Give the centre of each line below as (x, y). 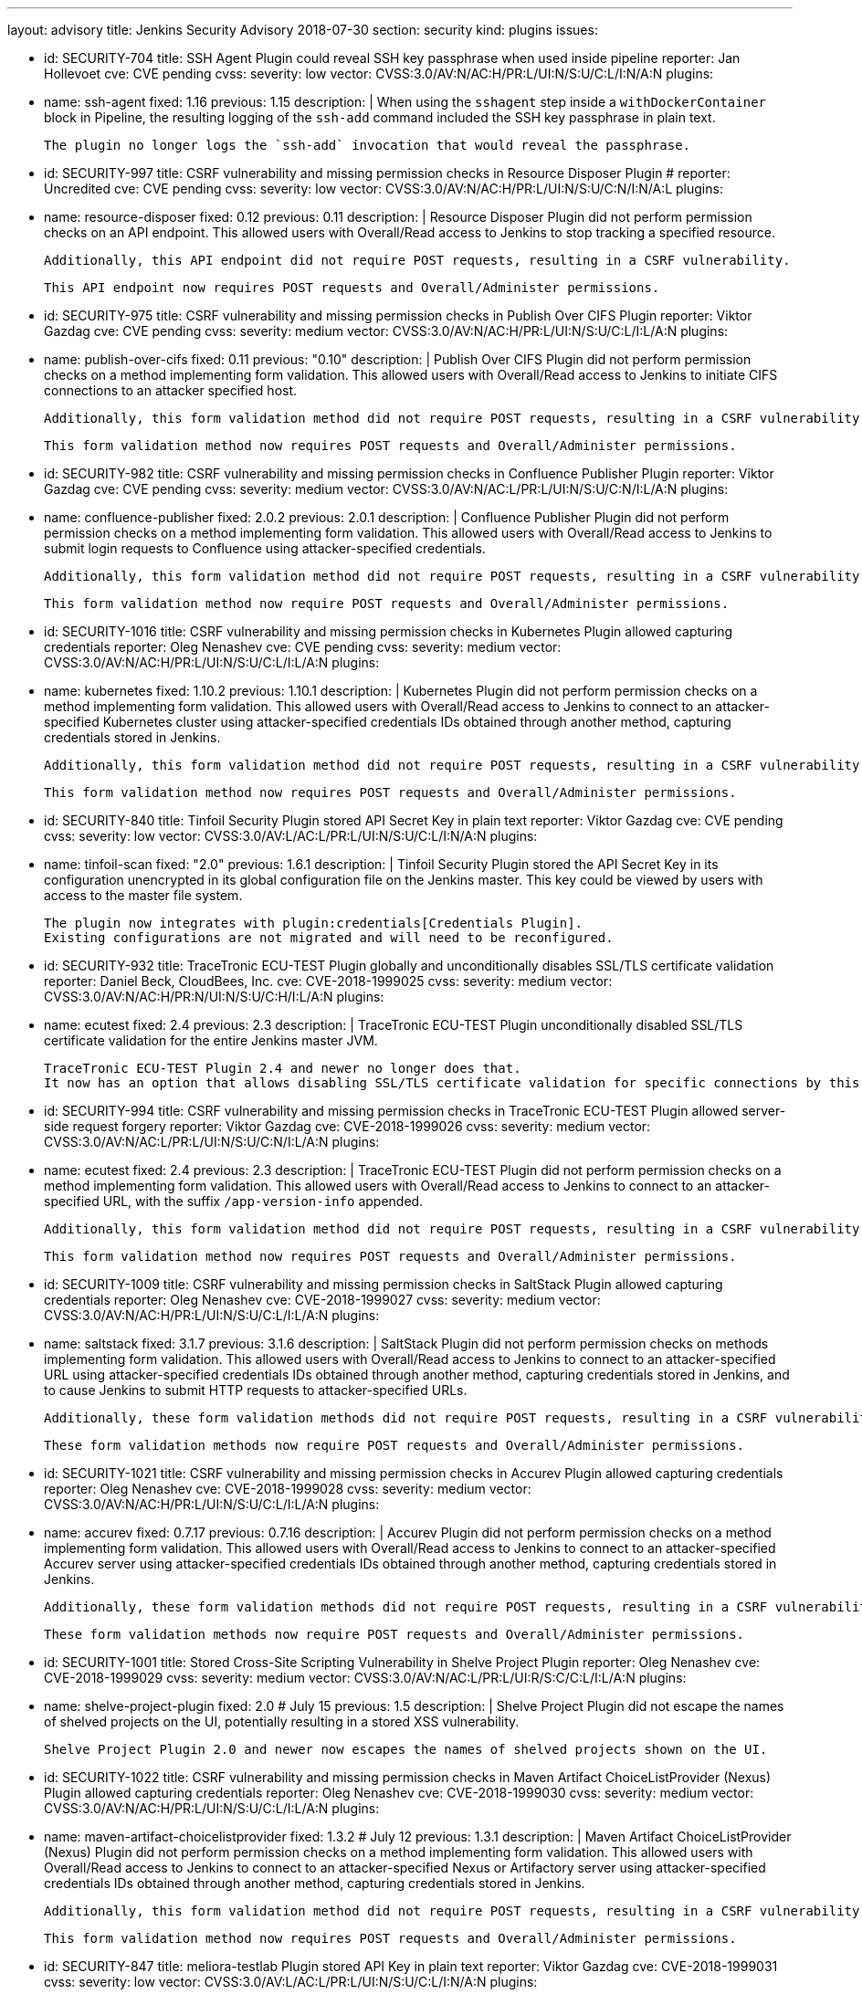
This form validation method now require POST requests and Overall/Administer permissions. (387, 603)
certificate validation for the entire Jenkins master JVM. (211, 1040)
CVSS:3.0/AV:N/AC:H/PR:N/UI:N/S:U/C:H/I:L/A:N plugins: (214, 997)
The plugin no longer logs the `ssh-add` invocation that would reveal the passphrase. (368, 145)
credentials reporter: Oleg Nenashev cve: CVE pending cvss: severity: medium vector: (303, 647)
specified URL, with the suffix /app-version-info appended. (234, 1201)
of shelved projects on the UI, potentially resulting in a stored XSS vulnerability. (282, 1721)
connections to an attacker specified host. (171, 390)
